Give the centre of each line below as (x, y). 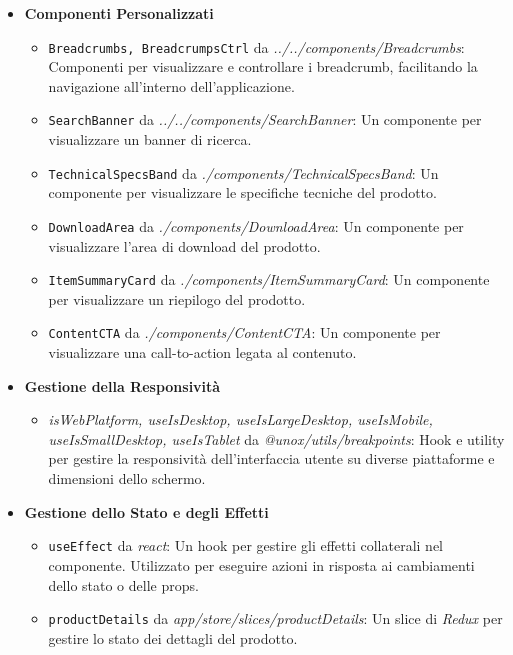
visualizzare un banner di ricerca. (150, 139)
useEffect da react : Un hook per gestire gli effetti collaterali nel (245, 545)
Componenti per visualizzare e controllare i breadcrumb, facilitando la (263, 66)
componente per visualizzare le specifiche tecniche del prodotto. (242, 192)
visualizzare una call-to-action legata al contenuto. (202, 352)
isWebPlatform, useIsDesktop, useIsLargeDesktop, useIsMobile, (240, 419)
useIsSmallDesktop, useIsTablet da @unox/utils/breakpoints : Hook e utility (276, 438)
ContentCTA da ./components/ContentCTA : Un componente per (244, 332)
